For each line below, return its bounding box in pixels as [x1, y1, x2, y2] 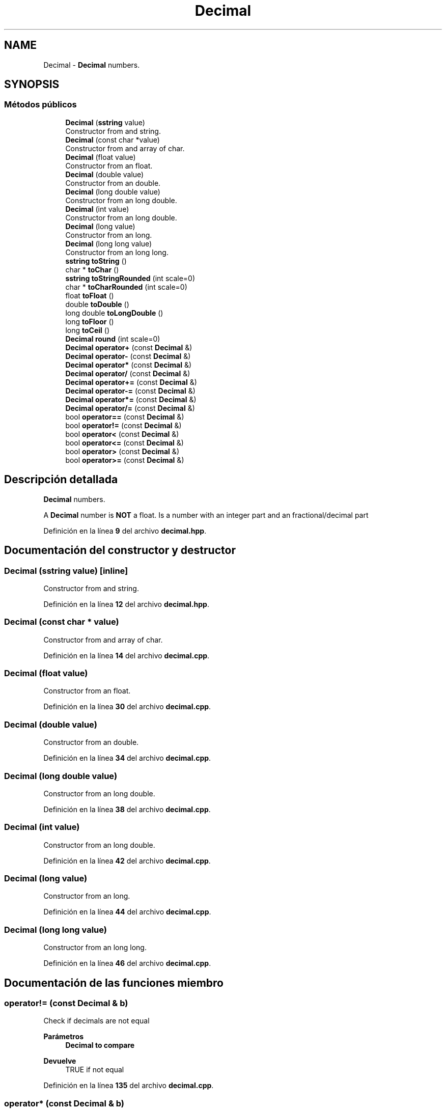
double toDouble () [65, 299, 129, 309]
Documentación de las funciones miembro [4, 976, 224, 989]
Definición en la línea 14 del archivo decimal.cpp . [43, 651, 210, 660]
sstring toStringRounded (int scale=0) [65, 273, 196, 283]
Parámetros [43, 1032, 84, 1041]
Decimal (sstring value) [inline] [4, 565, 128, 576]
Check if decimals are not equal [43, 1016, 150, 1025]
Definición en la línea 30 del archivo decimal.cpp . [43, 702, 211, 711]
